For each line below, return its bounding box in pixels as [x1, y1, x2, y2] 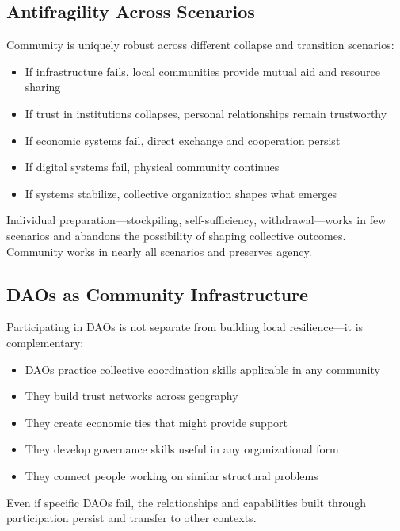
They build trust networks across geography [25, 388, 238, 404]
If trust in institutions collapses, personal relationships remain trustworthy [25, 105, 387, 121]
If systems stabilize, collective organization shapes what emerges [25, 185, 337, 201]
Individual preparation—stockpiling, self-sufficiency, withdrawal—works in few [6, 212, 387, 228]
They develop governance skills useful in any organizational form [25, 441, 339, 457]
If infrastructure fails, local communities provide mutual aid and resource [25, 63, 380, 79]
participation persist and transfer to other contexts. [6, 510, 257, 526]
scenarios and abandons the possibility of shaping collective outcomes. [6, 227, 346, 243]
